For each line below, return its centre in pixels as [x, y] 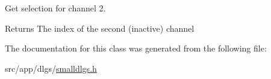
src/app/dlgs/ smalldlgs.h [51, 68]
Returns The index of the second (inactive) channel [100, 28]
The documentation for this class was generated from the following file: [136, 48]
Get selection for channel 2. [55, 8]
